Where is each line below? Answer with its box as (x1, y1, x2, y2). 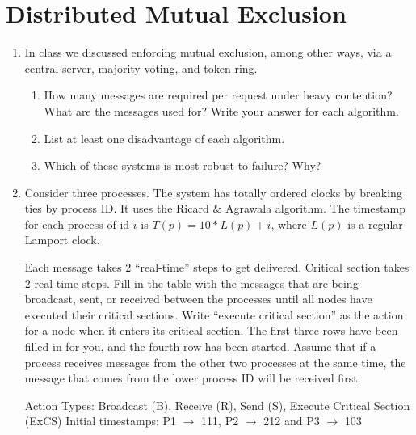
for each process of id (24, 215, 130, 232)
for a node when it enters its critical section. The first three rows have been (24, 322, 398, 339)
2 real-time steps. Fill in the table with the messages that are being (24, 274, 359, 291)
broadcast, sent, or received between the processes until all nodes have (24, 290, 372, 307)
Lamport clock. (24, 231, 100, 248)
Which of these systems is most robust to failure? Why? (44, 157, 321, 174)
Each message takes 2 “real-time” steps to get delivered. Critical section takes (24, 259, 410, 276)
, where (271, 215, 307, 232)
